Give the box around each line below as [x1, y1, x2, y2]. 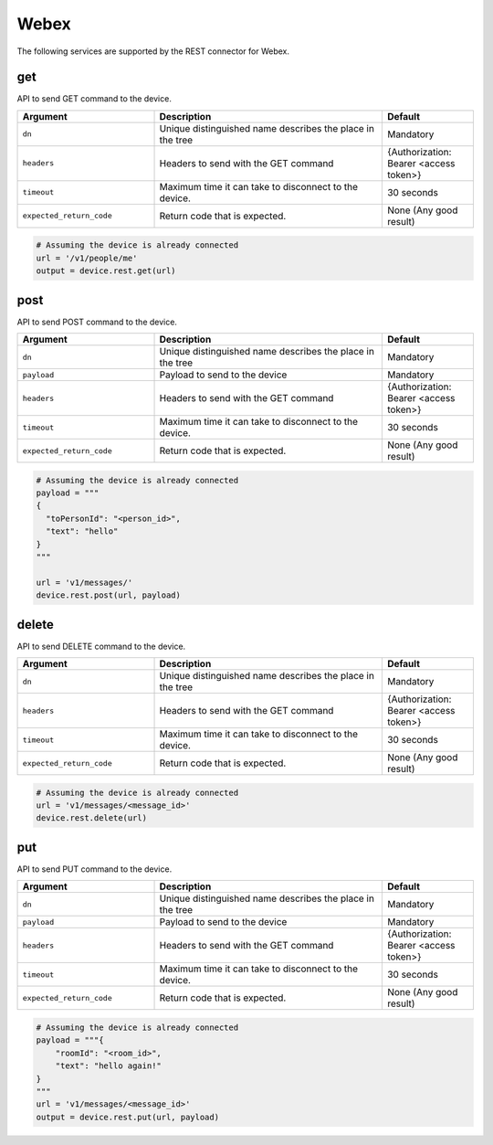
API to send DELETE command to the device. [16, 641, 186, 652]
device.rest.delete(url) [36, 813, 148, 823]
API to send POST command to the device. [16, 316, 178, 327]
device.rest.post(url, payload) [36, 590, 182, 600]
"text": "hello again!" [55, 1061, 162, 1071]
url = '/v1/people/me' [36, 252, 138, 263]
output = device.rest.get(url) [36, 266, 177, 276]
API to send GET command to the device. [16, 93, 173, 104]
